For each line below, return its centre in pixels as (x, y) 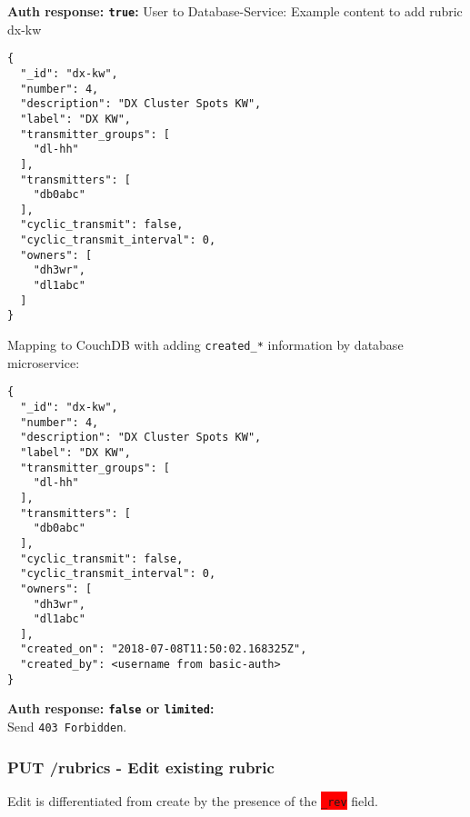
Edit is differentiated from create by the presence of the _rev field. (193, 800)
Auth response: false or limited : (111, 708)
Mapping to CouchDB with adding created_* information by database (205, 345)
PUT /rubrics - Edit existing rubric (141, 767)
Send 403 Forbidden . (67, 727)
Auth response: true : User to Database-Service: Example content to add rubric (235, 11)
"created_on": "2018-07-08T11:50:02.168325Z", (164, 649)
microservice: (44, 362)
